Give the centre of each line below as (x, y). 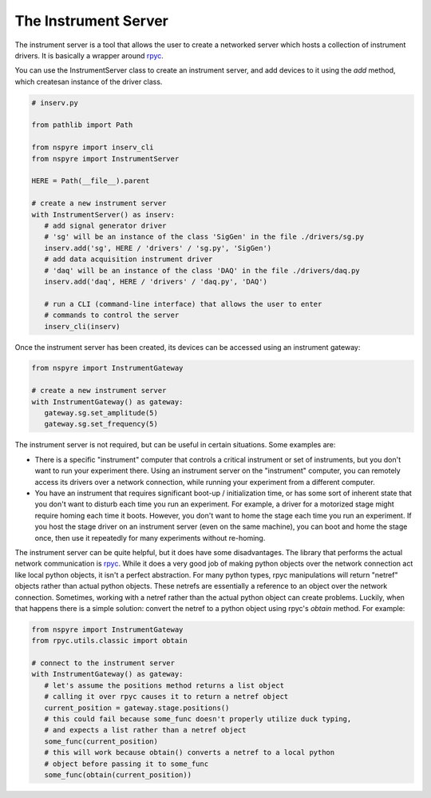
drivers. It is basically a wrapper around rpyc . (89, 55)
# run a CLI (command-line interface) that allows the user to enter (183, 304)
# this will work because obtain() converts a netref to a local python (190, 752)
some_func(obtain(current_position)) (118, 774)
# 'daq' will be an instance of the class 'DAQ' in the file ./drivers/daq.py (202, 270)
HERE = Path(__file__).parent (91, 181)
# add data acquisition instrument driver (129, 259)
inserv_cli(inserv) (82, 326)
